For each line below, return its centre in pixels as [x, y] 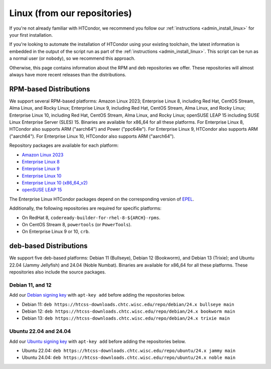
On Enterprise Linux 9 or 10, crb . [56, 232]
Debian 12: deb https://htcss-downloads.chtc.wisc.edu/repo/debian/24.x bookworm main [128, 311]
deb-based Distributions [48, 246]
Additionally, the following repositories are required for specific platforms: [85, 208]
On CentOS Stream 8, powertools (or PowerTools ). [77, 225]
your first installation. [31, 35]
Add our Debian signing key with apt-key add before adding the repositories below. [97, 295]
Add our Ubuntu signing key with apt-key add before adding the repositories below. [98, 341]
